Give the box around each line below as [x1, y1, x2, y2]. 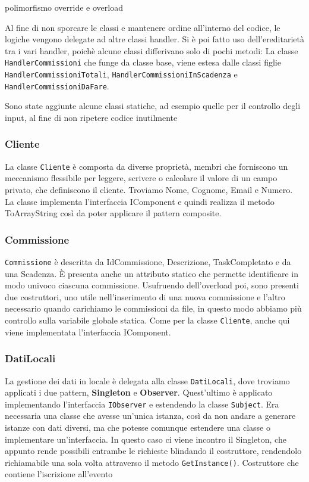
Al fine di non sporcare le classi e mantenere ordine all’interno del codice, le [5, 21, 280, 33]
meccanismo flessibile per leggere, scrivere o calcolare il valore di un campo [5, 172, 278, 184]
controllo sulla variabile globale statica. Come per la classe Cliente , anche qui [5, 314, 290, 326]
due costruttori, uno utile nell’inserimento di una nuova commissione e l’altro [5, 290, 285, 303]
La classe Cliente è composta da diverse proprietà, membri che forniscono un [5, 160, 288, 172]
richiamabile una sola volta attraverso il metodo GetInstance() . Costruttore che [5, 456, 299, 468]
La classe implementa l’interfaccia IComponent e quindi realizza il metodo [5, 195, 275, 207]
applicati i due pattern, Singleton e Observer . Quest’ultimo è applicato [5, 386, 273, 399]
